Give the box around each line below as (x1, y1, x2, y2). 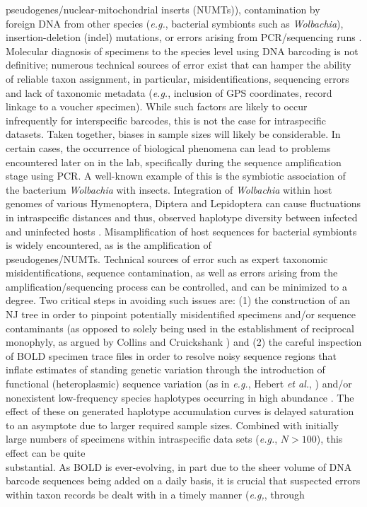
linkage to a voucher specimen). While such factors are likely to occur (6, 99, 308, 114)
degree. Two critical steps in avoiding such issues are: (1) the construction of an (6, 293, 351, 308)
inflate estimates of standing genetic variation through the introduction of (6, 362, 325, 377)
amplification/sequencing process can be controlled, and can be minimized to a (6, 279, 347, 293)
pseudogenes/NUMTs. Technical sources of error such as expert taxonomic (6, 251, 328, 266)
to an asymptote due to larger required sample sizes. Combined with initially (6, 417, 339, 432)
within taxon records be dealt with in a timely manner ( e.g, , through (6, 486, 305, 501)
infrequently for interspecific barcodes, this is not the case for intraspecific (6, 112, 326, 127)
